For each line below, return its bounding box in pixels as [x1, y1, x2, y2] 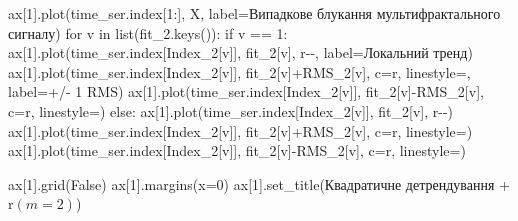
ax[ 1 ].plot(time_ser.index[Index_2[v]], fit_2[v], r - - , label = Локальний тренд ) [8, 42, 473, 63]
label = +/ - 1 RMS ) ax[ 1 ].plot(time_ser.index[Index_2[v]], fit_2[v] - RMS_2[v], [8, 81, 484, 102]
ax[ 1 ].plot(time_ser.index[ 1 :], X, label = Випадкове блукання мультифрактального [8, 3, 501, 23]
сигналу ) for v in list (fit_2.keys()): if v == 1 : [8, 22, 288, 43]
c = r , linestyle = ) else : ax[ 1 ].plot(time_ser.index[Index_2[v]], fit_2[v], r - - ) [8, 100, 454, 121]
